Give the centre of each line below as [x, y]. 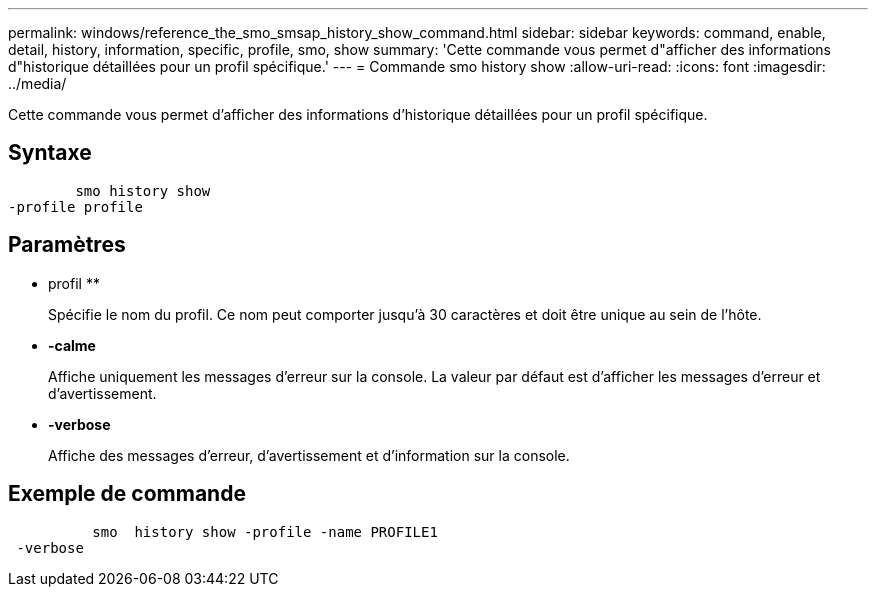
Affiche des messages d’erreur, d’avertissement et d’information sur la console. [309, 455]
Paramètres [67, 245]
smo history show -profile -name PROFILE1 [265, 531]
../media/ [37, 83]
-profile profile [75, 206]
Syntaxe [50, 153]
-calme [72, 345]
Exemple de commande [127, 494]
